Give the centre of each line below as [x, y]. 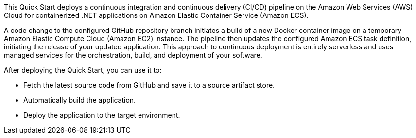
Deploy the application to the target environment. [102, 115]
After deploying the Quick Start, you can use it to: [83, 70]
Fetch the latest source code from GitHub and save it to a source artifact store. [149, 85]
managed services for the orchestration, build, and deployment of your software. [133, 55]
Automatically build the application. [80, 100]
